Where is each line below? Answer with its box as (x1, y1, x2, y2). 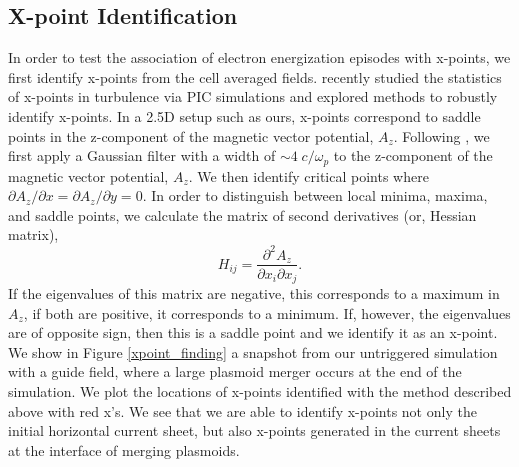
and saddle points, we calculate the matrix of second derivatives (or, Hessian (8, 204, 477, 225)
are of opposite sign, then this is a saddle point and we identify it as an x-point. (8, 322, 498, 343)
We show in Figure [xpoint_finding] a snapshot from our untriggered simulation (8, 341, 498, 362)
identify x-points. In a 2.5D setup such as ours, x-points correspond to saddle (8, 105, 481, 126)
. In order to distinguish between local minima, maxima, (142, 185, 488, 206)
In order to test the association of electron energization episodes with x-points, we (8, 47, 511, 68)
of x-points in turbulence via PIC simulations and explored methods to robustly (8, 86, 498, 107)
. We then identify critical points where (188, 165, 429, 186)
